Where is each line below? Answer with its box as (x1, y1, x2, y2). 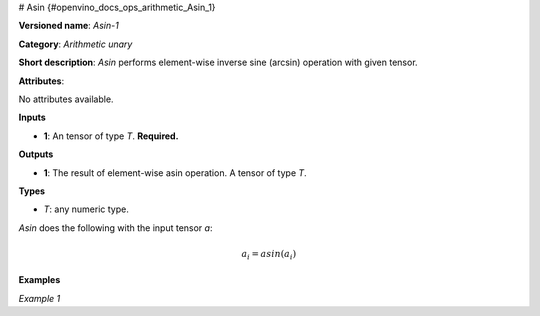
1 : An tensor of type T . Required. (43, 130, 179, 142)
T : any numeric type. (43, 203, 129, 215)
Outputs (18, 148, 54, 160)
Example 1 (18, 292, 61, 304)
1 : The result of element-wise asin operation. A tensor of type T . (43, 166, 307, 179)
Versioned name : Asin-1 (18, 20, 119, 32)
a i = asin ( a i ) (241, 248, 297, 262)
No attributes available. (18, 93, 114, 105)
